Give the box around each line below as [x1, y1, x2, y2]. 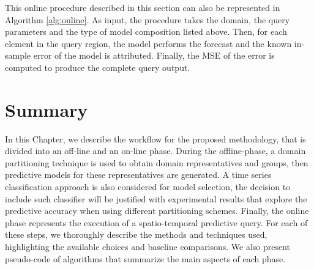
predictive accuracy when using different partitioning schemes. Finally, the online [5, 204, 309, 217]
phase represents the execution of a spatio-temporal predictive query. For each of [5, 216, 308, 229]
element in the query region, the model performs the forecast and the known [5, 37, 292, 50]
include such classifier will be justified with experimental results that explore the [5, 192, 307, 205]
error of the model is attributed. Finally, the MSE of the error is [33, 49, 275, 62]
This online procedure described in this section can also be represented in [5, 1, 280, 13]
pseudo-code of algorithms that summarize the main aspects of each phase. [5, 252, 286, 265]
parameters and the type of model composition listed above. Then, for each [5, 25, 287, 38]
